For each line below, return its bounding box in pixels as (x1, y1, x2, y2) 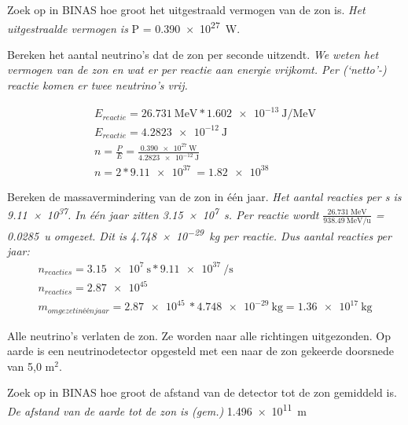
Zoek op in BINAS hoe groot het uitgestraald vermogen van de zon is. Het (7, 2, 366, 17)
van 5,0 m (7, 357, 55, 374)
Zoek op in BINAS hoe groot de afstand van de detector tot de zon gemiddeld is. (7, 384, 397, 401)
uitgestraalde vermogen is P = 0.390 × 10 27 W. (7, 17, 241, 36)
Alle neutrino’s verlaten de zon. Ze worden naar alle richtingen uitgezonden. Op (7, 327, 391, 343)
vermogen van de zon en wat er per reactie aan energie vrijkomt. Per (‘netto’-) (7, 61, 387, 78)
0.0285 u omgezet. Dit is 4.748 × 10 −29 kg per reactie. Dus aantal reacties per (7, 225, 391, 244)
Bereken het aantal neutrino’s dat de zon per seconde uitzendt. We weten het (7, 46, 379, 62)
